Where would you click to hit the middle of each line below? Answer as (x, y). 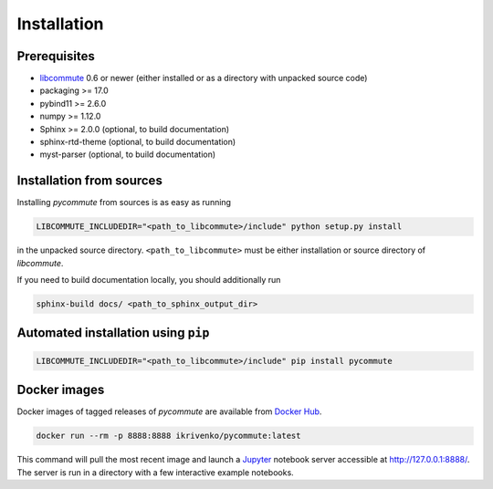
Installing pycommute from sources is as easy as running (124, 203)
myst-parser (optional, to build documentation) (128, 154)
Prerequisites (56, 56)
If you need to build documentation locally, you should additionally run (149, 280)
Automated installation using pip (113, 333)
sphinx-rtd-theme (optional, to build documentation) (138, 142)
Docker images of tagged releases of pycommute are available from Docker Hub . (169, 411)
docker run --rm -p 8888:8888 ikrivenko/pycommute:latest (168, 436)
